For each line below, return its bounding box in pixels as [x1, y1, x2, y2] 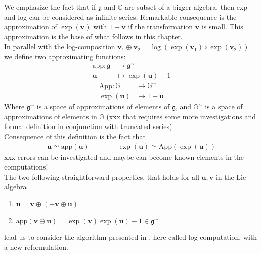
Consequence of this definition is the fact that [4, 131, 146, 142]
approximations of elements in [4, 111, 97, 121]
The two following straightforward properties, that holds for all [4, 171, 199, 182]
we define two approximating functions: [4, 51, 126, 61]
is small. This [201, 21, 243, 32]
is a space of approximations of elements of [36, 101, 170, 112]
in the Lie [215, 171, 246, 182]
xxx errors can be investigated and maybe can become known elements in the [4, 151, 244, 162]
